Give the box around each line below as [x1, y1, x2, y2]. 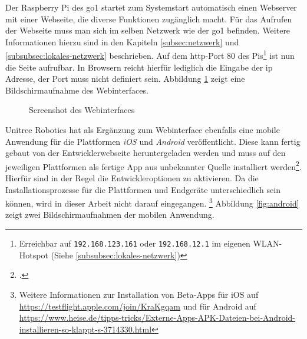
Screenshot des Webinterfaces [29, 104, 135, 116]
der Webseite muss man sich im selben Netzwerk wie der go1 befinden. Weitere [5, 24, 291, 36]
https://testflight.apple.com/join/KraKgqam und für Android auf [19, 300, 256, 312]
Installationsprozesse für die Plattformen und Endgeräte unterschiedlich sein [5, 183, 280, 195]
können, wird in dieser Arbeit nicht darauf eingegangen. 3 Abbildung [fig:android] [5, 195, 299, 209]
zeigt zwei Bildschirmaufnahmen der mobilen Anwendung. [5, 208, 214, 221]
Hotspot [19, 248, 48, 261]
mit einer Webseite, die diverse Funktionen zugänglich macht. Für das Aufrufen [5, 12, 292, 25]
